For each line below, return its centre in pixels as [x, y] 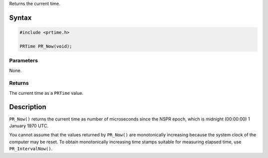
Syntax [20, 18]
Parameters [24, 61]
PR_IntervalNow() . [31, 149]
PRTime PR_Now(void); [46, 46]
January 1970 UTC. [29, 125]
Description [28, 107]
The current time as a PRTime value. [46, 93]
